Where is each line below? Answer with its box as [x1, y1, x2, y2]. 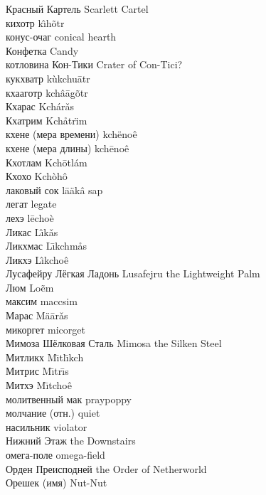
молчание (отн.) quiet [6, 405, 100, 420]
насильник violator [6, 419, 87, 434]
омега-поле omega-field [6, 447, 105, 462]
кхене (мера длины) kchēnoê [6, 140, 129, 155]
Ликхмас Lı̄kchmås [6, 238, 87, 253]
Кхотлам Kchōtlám [6, 154, 87, 169]
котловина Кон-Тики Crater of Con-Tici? [6, 57, 183, 72]
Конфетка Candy [6, 43, 79, 58]
